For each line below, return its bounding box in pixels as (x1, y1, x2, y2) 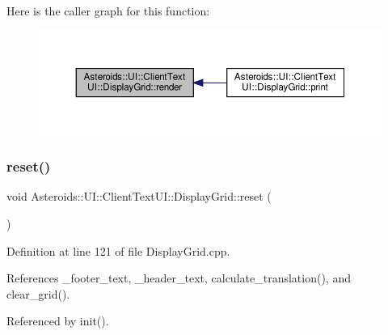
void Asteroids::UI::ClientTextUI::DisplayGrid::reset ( (6, 188, 272, 205)
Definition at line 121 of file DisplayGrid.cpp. (6, 242, 230, 259)
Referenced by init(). (6, 312, 109, 329)
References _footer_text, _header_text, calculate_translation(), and (6, 269, 351, 286)
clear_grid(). (6, 285, 70, 302)
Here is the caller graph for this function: (6, 2, 210, 19)
